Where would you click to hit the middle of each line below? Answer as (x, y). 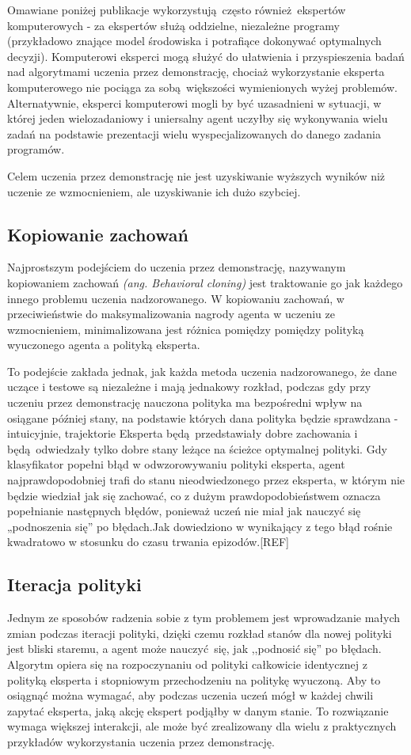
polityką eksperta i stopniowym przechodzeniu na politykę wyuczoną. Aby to (194, 679)
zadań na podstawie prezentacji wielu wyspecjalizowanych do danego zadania (194, 133)
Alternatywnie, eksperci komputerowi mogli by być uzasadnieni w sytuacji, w (194, 102)
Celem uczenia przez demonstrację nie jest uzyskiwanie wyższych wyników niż (196, 175)
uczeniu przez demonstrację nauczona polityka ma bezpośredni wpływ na (185, 402)
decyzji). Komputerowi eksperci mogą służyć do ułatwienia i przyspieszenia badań (206, 56)
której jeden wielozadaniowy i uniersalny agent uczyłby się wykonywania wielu (198, 118)
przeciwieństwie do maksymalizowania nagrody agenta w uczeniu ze (171, 314)
